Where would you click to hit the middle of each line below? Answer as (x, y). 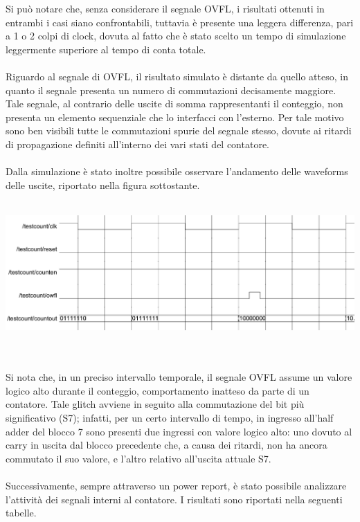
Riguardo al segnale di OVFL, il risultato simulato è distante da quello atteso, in (177, 76)
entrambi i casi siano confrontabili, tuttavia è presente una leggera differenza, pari (180, 22)
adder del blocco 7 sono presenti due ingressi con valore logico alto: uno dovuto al (179, 431)
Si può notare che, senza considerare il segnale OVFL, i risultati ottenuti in (165, 8)
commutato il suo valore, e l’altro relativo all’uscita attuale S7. (138, 458)
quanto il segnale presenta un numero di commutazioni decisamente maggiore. (171, 90)
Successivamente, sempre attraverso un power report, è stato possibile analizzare (176, 485)
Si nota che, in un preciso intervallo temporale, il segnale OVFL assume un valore (179, 377)
